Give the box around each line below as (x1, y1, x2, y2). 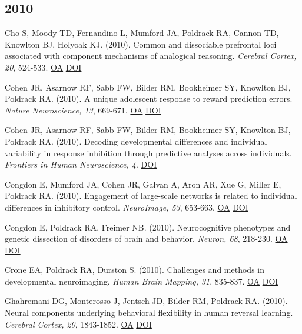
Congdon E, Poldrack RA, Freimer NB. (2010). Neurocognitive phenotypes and (5, 221, 291, 233)
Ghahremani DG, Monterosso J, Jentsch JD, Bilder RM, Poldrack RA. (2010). (5, 295, 288, 307)
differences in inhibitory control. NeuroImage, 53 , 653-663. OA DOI (5, 201, 248, 213)
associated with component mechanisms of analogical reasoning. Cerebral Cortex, (5, 49, 297, 62)
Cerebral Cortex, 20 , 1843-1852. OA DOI (5, 318, 152, 330)
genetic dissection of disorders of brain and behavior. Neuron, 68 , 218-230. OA (5, 232, 288, 245)
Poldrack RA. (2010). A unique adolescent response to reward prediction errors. (5, 92, 293, 105)
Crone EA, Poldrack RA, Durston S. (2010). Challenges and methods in (5, 263, 264, 276)
